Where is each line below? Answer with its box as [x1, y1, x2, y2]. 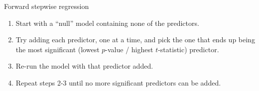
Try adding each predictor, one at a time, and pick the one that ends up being [15, 34, 255, 45]
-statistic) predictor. [158, 44, 219, 54]
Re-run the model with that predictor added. [15, 61, 153, 71]
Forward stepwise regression [4, 1, 89, 11]
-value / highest [105, 44, 153, 54]
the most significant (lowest [15, 44, 100, 54]
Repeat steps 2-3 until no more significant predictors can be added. [15, 77, 221, 88]
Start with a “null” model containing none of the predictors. [15, 17, 199, 28]
